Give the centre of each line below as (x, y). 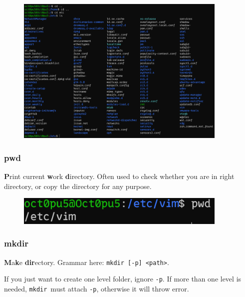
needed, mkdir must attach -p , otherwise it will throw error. (97, 288)
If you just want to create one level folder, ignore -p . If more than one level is (123, 279)
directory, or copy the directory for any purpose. (78, 186)
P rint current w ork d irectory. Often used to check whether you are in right (119, 176)
